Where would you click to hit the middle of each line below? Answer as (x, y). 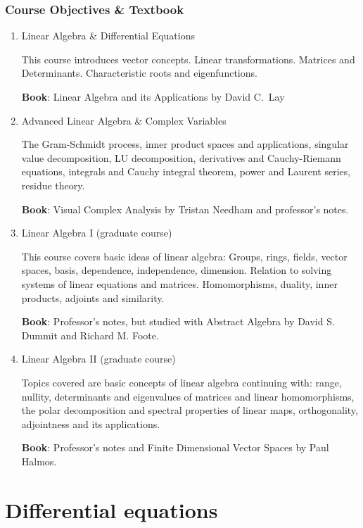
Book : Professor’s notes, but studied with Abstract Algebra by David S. (178, 321)
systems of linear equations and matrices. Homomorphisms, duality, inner (179, 283)
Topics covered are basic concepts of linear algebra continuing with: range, (181, 382)
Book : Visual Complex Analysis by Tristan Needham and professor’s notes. (185, 209)
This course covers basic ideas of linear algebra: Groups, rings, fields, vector (184, 256)
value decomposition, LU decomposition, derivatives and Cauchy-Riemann (181, 157)
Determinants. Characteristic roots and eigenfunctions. (139, 73)
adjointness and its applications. (91, 423)
